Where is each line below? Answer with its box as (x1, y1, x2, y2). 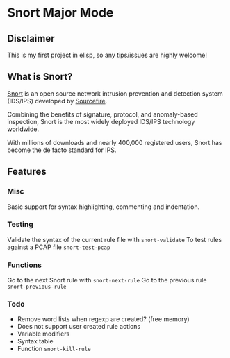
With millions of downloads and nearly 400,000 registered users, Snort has (7, 138, 222, 146)
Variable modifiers (17, 330, 70, 338)
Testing (7, 220, 33, 230)
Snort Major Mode (7, 5, 114, 21)
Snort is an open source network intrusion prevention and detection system (7, 89, 224, 98)
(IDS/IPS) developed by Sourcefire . (7, 96, 108, 105)
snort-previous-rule (7, 283, 67, 291)
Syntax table (17, 337, 54, 346)
